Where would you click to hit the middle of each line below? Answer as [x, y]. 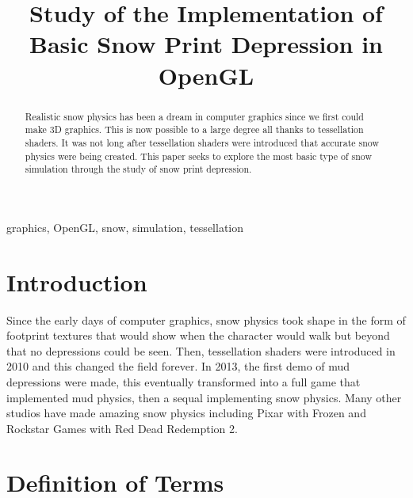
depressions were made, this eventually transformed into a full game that [184, 381]
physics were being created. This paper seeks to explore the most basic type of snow [199, 156]
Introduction [77, 281]
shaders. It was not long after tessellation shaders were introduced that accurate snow [202, 142]
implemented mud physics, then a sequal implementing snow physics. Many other [204, 397]
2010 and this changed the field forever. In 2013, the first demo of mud [178, 366]
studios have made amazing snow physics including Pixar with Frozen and [186, 413]
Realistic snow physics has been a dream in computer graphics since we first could [194, 116]
